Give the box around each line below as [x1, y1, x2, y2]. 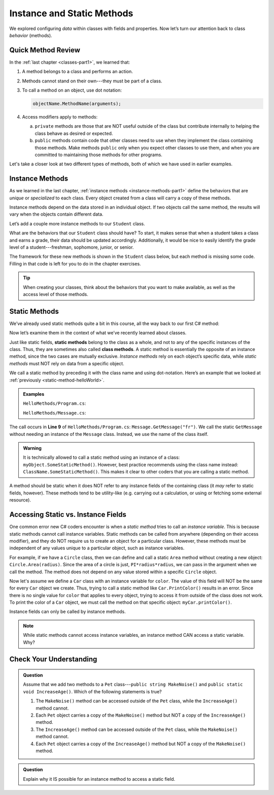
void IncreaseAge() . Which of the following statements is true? [23, 688, 162, 694]
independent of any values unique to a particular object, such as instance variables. [9, 545, 185, 551]
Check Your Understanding [9, 655, 97, 664]
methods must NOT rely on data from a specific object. [9, 360, 124, 366]
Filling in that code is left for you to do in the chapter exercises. [9, 260, 142, 267]
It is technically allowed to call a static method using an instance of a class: [23, 454, 180, 460]
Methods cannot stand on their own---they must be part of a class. [22, 78, 162, 84]
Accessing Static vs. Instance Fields [9, 510, 126, 519]
